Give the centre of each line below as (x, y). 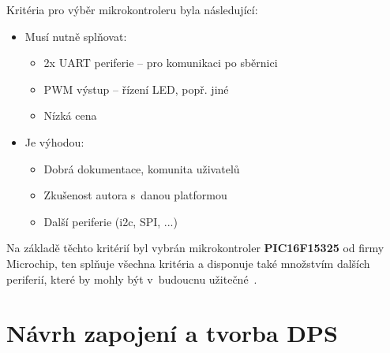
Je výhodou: (54, 141)
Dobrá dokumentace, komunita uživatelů (142, 168)
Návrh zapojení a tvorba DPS (172, 333)
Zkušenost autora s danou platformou (135, 195)
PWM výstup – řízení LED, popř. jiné (136, 89)
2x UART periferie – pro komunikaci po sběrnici (161, 63)
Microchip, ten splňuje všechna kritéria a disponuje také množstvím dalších (188, 263)
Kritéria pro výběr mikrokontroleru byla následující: (132, 9)
